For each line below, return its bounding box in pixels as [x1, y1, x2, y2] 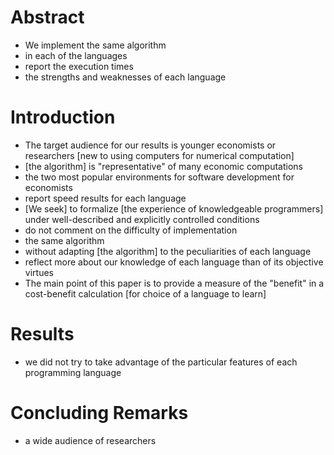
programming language [24, 366, 122, 378]
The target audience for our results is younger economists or [24, 139, 277, 151]
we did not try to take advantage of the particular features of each [24, 356, 298, 368]
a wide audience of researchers [24, 434, 157, 446]
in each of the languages [24, 49, 128, 61]
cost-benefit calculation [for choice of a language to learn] [24, 287, 267, 300]
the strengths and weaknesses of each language [24, 71, 227, 83]
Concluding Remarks [10, 402, 189, 424]
